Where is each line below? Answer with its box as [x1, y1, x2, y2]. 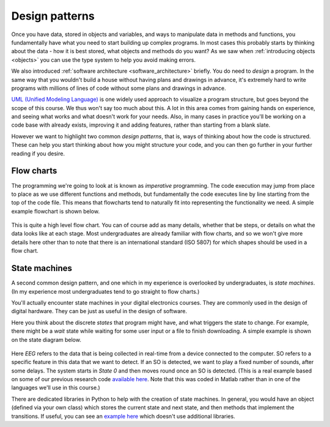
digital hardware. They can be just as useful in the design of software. [11, 308, 188, 315]
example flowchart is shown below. [11, 207, 100, 215]
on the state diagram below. [11, 336, 82, 343]
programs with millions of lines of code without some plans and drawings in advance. [11, 84, 226, 92]
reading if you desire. [11, 150, 65, 157]
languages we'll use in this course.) [11, 384, 100, 392]
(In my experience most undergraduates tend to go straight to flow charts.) [11, 288, 200, 295]
